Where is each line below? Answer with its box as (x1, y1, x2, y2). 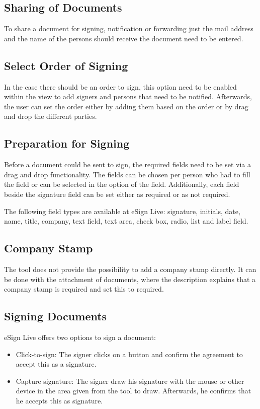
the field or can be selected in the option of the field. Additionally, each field (4, 179, 239, 189)
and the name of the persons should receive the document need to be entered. (4, 33, 243, 43)
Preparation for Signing (4, 135, 130, 151)
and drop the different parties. (4, 111, 97, 121)
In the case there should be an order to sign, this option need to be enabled (4, 81, 237, 92)
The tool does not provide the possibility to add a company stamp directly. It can (4, 263, 256, 274)
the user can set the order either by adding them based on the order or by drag (4, 101, 248, 111)
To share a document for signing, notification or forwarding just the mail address (4, 23, 253, 34)
